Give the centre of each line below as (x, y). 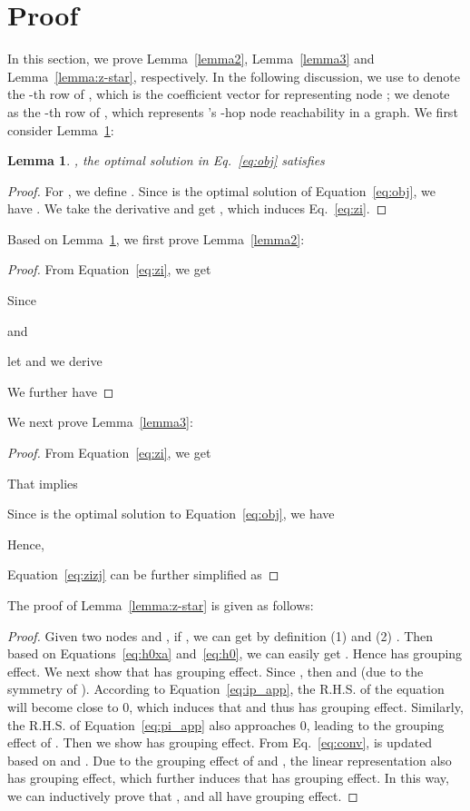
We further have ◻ (61, 391)
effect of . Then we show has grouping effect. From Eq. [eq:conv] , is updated (220, 742)
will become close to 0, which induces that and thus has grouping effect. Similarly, (235, 706)
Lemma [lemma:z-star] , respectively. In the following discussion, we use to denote (234, 76)
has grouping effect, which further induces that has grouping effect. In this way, (228, 778)
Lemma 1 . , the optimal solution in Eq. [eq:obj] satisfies (166, 160)
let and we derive (55, 361)
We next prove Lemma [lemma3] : (100, 422)
